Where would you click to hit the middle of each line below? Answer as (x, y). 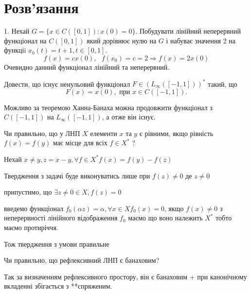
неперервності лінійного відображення (61, 218)
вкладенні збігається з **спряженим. (58, 286)
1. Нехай (17, 31)
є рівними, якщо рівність (176, 133)
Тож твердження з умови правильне (57, 244)
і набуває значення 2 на (201, 40)
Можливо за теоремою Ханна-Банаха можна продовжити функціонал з (108, 107)
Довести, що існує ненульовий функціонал (67, 83)
